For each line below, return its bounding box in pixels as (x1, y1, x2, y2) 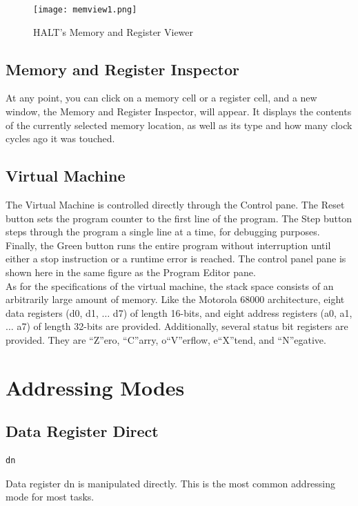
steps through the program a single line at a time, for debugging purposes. (6, 224, 320, 239)
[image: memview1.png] (33, 5, 137, 14)
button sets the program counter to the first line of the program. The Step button (6, 211, 352, 225)
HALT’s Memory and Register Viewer (33, 24, 194, 39)
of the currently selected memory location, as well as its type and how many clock (6, 117, 352, 132)
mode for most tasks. (6, 489, 95, 504)
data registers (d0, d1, (6, 305, 99, 320)
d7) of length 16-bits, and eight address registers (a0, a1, (112, 305, 352, 320)
